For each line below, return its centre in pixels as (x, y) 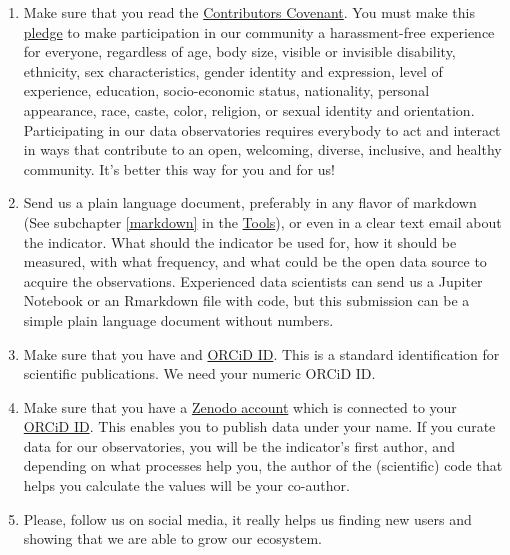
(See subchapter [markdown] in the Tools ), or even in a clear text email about (262, 221)
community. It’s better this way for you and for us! (179, 168)
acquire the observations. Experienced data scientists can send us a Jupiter (253, 280)
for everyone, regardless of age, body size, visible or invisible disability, (239, 51)
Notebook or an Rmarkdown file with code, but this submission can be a (246, 300)
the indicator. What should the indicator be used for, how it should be (240, 241)
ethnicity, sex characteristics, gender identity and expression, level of (233, 70)
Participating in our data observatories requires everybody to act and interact (262, 129)
